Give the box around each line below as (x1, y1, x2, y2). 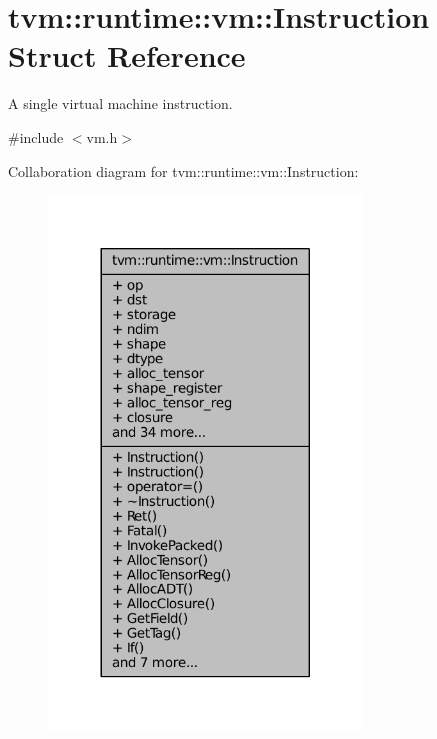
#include (8, 126, 64, 147)
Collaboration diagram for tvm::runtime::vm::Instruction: (8, 160, 359, 181)
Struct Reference (8, 35, 246, 76)
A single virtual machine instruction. (8, 93, 233, 114)
